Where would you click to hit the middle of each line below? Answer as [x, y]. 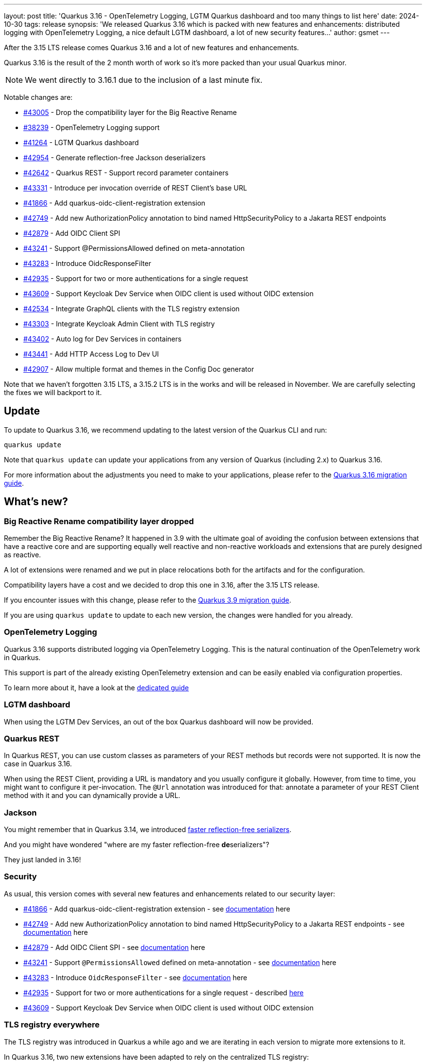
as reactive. [23, 555]
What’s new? [36, 502]
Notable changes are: [38, 97]
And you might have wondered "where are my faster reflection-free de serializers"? [137, 845]
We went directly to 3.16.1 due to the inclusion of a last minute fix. [144, 80]
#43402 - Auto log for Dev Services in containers [103, 339]
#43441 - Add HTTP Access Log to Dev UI [91, 354]
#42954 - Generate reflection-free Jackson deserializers [115, 158]
